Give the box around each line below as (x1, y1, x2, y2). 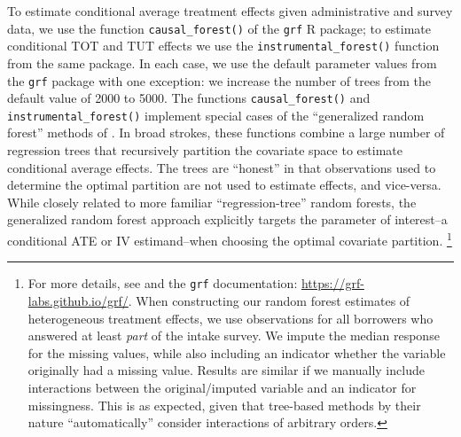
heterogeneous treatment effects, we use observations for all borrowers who (27, 308, 434, 327)
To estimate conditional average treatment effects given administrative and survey (7, 2, 453, 20)
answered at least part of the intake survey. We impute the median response (27, 326, 440, 345)
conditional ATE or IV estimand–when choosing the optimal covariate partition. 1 (7, 229, 452, 249)
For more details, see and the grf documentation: (27, 274, 298, 293)
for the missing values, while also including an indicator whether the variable (27, 343, 446, 362)
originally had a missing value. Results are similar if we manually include (27, 361, 425, 379)
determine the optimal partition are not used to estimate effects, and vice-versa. (7, 176, 441, 194)
